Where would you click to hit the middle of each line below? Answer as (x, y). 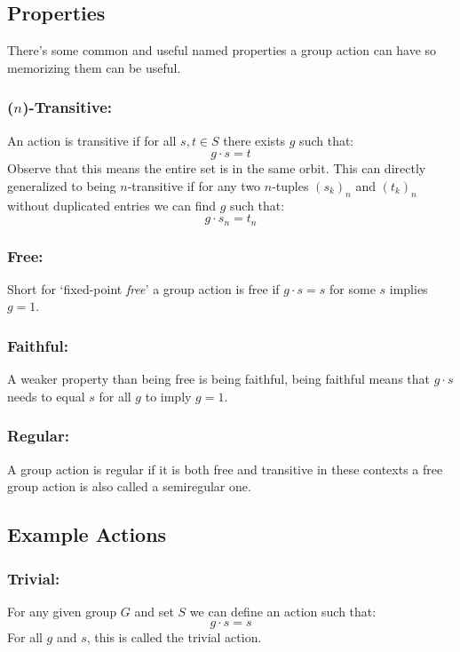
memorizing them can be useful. (94, 67)
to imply (168, 396)
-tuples (290, 185)
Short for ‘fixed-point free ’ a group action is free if (143, 288)
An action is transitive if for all (92, 140)
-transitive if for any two (194, 185)
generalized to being (62, 185)
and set (154, 611)
